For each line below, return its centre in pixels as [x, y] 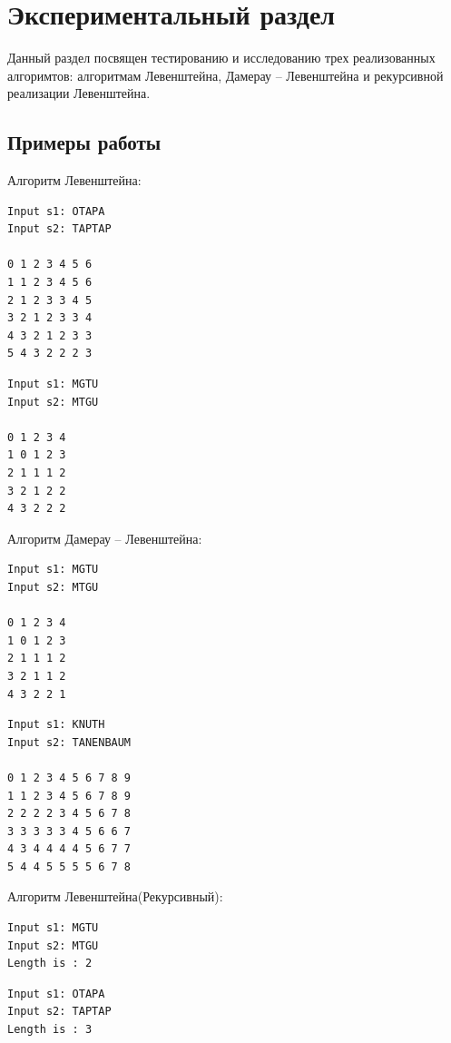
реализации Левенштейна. [79, 93]
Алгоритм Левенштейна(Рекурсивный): [115, 896]
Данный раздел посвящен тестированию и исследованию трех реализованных [221, 58]
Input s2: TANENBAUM [69, 742]
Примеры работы [84, 142]
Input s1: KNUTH [56, 725]
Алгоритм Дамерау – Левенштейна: [105, 538]
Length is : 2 [50, 964]
